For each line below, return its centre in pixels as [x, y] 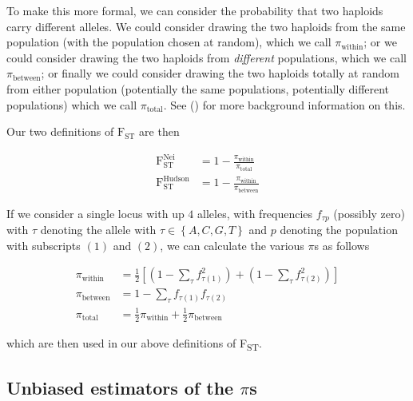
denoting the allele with [98, 230]
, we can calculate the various [232, 245]
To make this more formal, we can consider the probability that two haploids [195, 10]
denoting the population [339, 230]
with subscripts [44, 245]
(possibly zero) [369, 213]
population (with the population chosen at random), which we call [169, 42]
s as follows [342, 245]
